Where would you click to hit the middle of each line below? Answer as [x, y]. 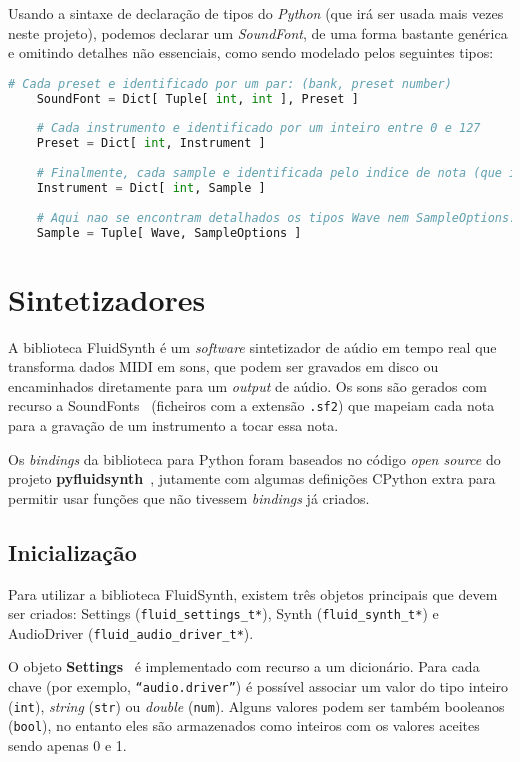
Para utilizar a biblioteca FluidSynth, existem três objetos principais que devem [253, 593]
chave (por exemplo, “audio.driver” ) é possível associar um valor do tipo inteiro [258, 686]
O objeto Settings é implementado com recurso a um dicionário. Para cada [244, 666]
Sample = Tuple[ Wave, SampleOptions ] [169, 232]
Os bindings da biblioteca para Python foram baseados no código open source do [254, 458]
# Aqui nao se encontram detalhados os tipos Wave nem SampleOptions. [276, 217]
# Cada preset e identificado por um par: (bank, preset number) [230, 83]
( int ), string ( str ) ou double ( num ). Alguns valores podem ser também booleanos [256, 705]
